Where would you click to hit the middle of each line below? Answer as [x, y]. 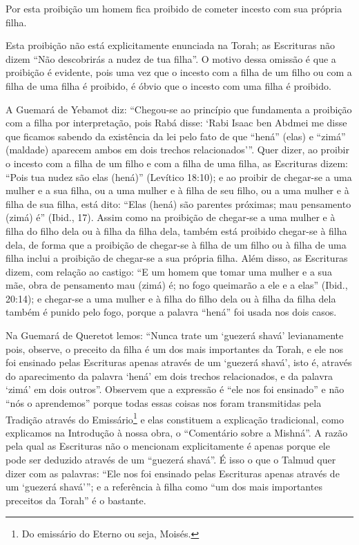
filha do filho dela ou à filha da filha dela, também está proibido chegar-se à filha [176, 230]
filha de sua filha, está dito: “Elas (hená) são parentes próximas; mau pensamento [178, 203]
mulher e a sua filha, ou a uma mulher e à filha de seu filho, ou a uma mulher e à [177, 190]
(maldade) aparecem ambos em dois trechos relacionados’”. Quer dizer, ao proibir [177, 150]
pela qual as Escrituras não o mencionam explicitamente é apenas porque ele [168, 446]
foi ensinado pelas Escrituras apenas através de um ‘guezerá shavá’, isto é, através [179, 362]
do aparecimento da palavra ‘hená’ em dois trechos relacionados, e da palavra [169, 375]
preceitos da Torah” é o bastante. [76, 500]
